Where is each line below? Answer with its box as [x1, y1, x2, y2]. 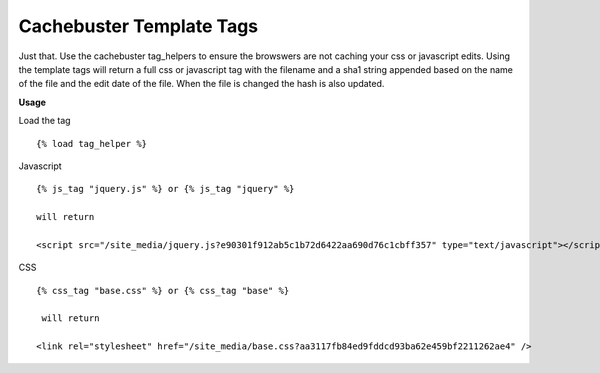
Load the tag [18, 115, 71, 127]
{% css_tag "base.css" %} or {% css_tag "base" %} [36, 285, 290, 296]
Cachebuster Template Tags [18, 15, 259, 37]
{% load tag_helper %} [36, 138, 148, 149]
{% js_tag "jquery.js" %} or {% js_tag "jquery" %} [36, 183, 295, 195]
